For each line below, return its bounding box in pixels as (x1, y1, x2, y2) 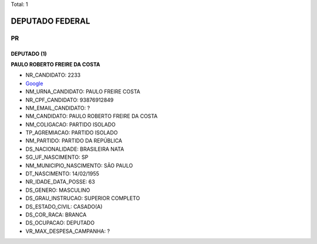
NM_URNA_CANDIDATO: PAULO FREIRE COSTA (25, 88, 140, 95)
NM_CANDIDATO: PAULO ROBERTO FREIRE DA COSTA (25, 113, 158, 120)
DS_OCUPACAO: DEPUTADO (25, 219, 95, 226)
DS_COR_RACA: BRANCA (25, 211, 87, 218)
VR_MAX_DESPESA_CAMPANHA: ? (25, 228, 110, 235)
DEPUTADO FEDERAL (11, 16, 90, 26)
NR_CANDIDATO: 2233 (25, 72, 81, 79)
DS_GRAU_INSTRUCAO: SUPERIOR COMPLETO (25, 195, 140, 202)
